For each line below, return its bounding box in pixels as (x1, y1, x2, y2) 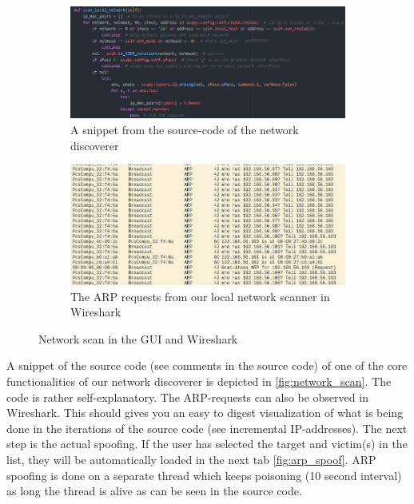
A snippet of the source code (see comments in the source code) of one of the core (6, 357, 408, 374)
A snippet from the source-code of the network (70, 121, 299, 137)
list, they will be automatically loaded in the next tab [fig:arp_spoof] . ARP (6, 451, 376, 468)
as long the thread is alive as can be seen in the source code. (6, 482, 302, 499)
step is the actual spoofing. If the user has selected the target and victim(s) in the (6, 435, 408, 452)
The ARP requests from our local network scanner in (70, 288, 330, 304)
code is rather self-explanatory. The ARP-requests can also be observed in (6, 388, 368, 405)
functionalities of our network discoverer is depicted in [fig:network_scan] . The (6, 373, 392, 390)
